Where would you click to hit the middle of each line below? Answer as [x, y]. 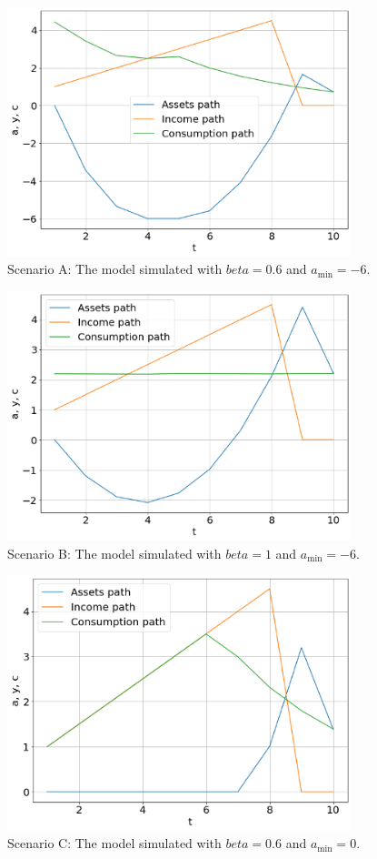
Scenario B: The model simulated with [114, 553]
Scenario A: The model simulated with [115, 269]
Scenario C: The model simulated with [114, 843]
